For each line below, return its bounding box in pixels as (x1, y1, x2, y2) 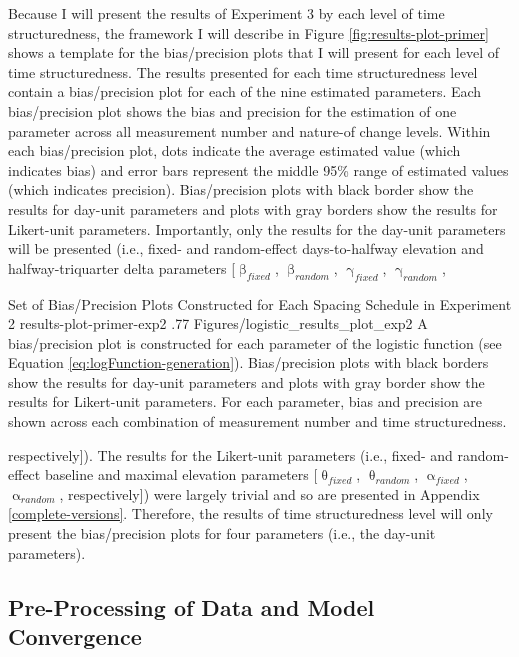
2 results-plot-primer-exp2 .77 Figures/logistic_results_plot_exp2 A (8, 313, 428, 334)
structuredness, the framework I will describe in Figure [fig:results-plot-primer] (8, 22, 489, 43)
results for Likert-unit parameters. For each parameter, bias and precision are (8, 391, 483, 412)
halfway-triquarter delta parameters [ (8, 257, 236, 278)
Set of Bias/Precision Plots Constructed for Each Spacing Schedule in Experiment (8, 293, 512, 314)
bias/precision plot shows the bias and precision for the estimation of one (8, 100, 457, 121)
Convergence (8, 621, 142, 652)
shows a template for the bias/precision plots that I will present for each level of (8, 42, 499, 63)
